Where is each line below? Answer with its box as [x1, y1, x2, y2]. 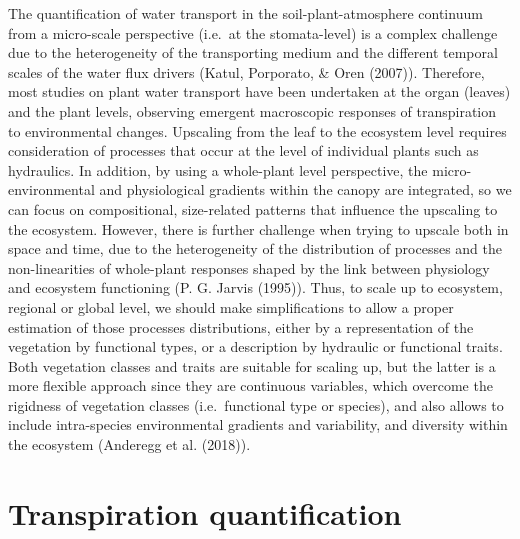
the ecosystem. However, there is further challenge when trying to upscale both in [8, 218, 509, 239]
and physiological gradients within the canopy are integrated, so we [99, 179, 512, 200]
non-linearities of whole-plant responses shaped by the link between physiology [8, 257, 490, 278]
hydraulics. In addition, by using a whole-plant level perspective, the [8, 159, 428, 180]
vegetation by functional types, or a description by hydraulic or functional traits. [8, 336, 503, 357]
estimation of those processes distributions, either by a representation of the [8, 316, 474, 337]
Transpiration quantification [8, 492, 402, 533]
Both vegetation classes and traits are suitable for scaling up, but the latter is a [8, 355, 496, 376]
